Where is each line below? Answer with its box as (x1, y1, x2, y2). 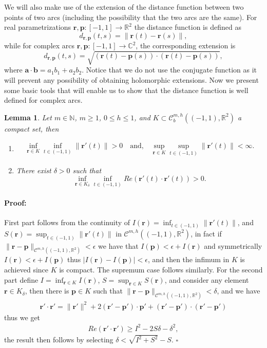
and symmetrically (204, 240, 262, 251)
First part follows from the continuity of (4, 217, 130, 228)
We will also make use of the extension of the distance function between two (4, 2, 244, 12)
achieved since (4, 264, 49, 275)
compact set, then (4, 123, 59, 134)
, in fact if (190, 228, 222, 239)
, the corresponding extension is (136, 40, 236, 51)
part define (4, 274, 39, 285)
